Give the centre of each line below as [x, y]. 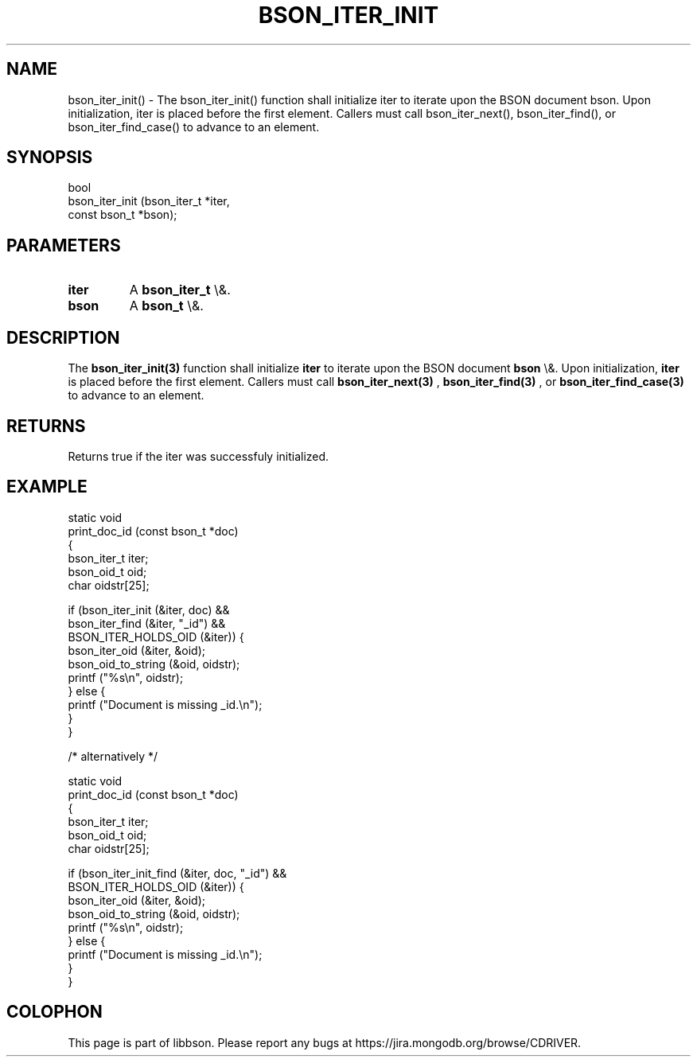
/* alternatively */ [113, 756]
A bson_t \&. [166, 306]
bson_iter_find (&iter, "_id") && [147, 623]
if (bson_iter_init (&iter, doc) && [149, 609]
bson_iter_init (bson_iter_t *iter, [149, 201]
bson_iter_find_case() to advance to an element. [194, 127]
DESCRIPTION [63, 337]
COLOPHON [55, 1012]
